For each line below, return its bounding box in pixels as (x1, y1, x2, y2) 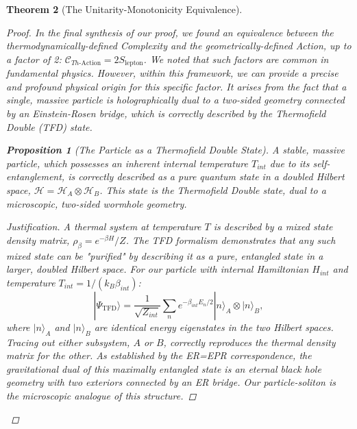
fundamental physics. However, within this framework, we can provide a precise (6, 66, 338, 80)
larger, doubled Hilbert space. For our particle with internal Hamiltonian (6, 262, 309, 276)
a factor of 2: (6, 51, 62, 66)
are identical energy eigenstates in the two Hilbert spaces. (94, 319, 334, 334)
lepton (125, 60, 143, 67)
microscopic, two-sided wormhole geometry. (6, 196, 187, 210)
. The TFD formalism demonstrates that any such (125, 232, 336, 247)
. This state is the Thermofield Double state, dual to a (99, 182, 326, 197)
